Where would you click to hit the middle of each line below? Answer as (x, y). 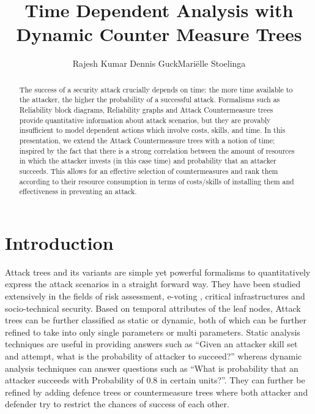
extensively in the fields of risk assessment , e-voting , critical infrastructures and (155, 296)
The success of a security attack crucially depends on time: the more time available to (156, 89)
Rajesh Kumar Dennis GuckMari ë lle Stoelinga (159, 63)
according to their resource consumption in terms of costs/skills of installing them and (157, 181)
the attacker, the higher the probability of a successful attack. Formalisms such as (150, 100)
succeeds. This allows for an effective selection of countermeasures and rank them (149, 171)
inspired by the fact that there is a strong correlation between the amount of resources (157, 150)
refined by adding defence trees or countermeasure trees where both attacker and (157, 392)
